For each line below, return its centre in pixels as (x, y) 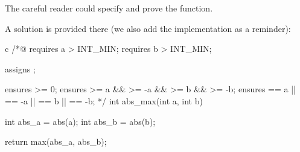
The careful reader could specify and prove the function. (109, 8)
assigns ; (20, 68)
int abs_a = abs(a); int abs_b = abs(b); (80, 121)
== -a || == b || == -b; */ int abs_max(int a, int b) (104, 100)
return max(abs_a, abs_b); (56, 141)
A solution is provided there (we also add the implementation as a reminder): (148, 28)
